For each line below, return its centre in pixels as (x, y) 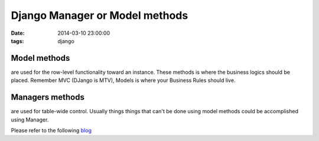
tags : (17, 41)
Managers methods (48, 97)
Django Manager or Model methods (100, 15)
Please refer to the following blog (51, 130)
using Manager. (30, 119)
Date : (18, 33)
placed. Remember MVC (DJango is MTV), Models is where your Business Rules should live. (123, 80)
